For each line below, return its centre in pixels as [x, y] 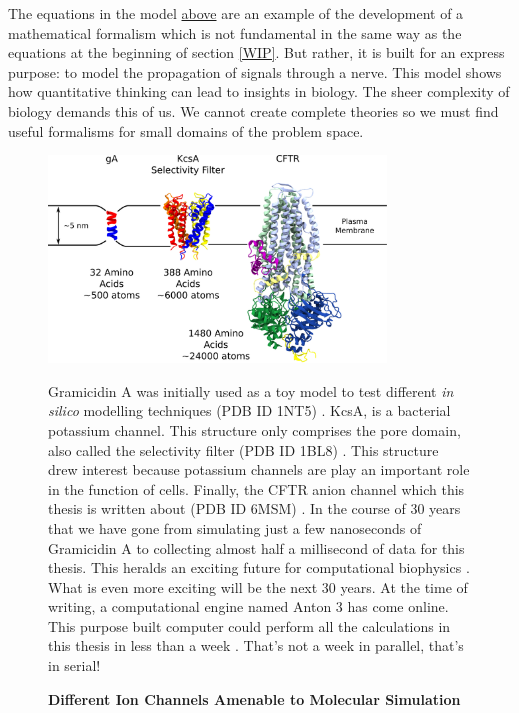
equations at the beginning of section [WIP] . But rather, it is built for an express [256, 52]
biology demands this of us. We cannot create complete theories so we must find [253, 110]
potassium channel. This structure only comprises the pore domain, [254, 429]
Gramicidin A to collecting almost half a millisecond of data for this [256, 547]
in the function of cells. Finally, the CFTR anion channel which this [256, 488]
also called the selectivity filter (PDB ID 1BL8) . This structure [243, 449]
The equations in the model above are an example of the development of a [236, 13]
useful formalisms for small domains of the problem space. [186, 130]
